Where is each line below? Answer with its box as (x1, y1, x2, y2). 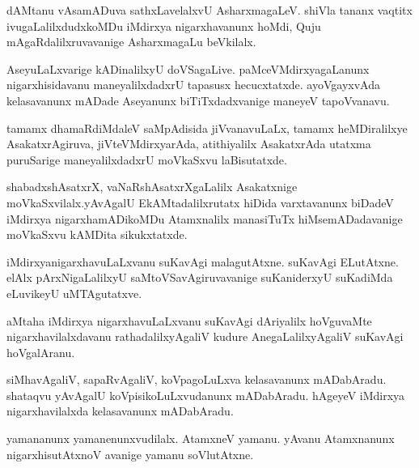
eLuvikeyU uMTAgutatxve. (6, 284, 142, 301)
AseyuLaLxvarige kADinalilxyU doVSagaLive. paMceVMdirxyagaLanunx (6, 60, 370, 77)
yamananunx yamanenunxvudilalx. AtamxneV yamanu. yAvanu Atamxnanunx (6, 430, 395, 447)
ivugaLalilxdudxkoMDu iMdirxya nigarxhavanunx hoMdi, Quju (6, 17, 321, 34)
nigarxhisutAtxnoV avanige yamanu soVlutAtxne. (6, 445, 254, 462)
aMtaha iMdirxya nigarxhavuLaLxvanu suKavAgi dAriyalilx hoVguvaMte (6, 312, 372, 329)
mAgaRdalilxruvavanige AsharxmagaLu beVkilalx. (6, 33, 256, 50)
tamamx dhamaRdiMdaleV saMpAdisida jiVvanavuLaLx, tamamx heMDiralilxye (6, 119, 408, 136)
